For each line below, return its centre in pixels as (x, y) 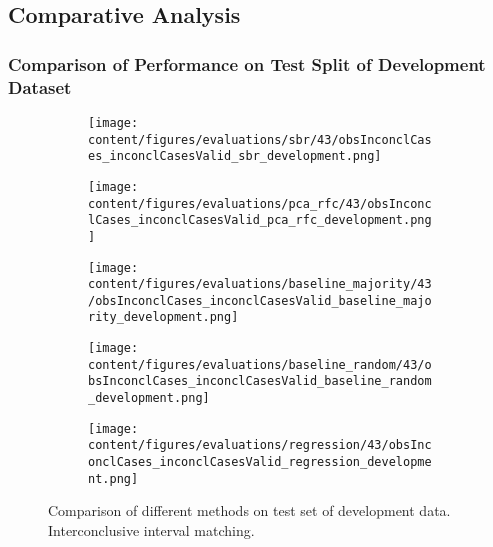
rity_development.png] (163, 317)
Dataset (40, 86)
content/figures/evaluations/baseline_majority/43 (260, 284)
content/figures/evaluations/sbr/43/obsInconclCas (260, 139)
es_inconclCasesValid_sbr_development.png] (235, 156)
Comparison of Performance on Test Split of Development (247, 63)
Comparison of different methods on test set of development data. (249, 510)
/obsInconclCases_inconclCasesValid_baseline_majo (260, 300)
